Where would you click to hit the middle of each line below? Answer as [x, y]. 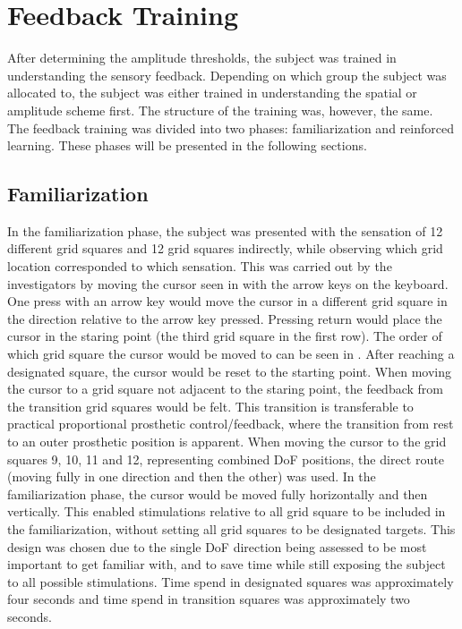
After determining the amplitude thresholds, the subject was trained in [202, 58]
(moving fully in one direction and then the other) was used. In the [192, 476]
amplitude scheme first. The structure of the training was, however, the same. [220, 110]
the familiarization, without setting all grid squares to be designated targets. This [231, 528]
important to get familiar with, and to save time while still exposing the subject [227, 564]
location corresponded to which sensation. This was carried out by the [200, 266]
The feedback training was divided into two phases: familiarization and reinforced [231, 127]
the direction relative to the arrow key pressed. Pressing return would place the [225, 318]
